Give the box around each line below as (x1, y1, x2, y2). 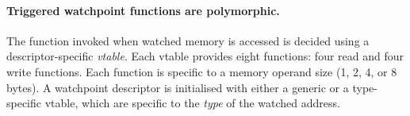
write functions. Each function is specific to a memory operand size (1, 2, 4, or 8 (6, 63, 397, 79)
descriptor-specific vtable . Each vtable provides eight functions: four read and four (6, 48, 404, 64)
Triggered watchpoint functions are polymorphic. (6, 2, 280, 18)
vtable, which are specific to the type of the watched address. (44, 95, 340, 111)
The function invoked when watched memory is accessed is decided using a (6, 32, 370, 48)
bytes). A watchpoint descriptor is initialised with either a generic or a (6, 79, 349, 95)
